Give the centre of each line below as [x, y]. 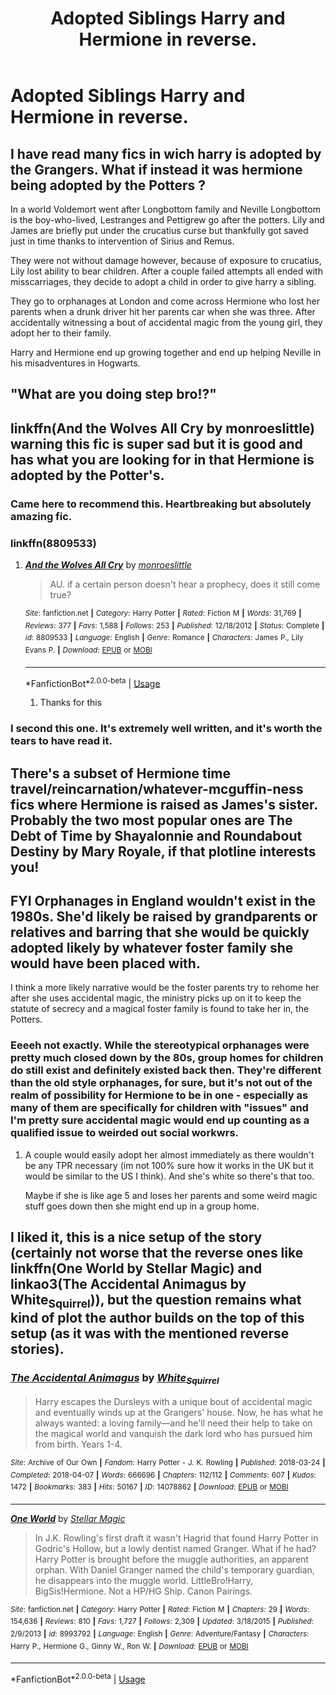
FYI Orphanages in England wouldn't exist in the [163, 900]
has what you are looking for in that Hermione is [162, 459]
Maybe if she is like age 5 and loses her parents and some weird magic [171, 1195]
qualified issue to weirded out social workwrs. [125, 1133]
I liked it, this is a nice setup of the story [136, 1237]
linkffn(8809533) [53, 543]
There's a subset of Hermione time [121, 773]
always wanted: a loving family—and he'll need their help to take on [173, 1423]
